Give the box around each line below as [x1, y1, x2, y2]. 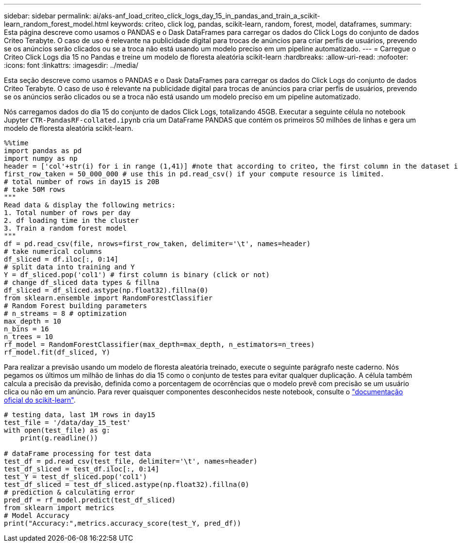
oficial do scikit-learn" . [4, 396, 76, 404]
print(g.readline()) [20, 434, 98, 442]
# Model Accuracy [4, 512, 69, 519]
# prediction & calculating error [4, 488, 135, 496]
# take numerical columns [4, 248, 102, 255]
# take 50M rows [4, 186, 65, 193]
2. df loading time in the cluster [4, 217, 139, 224]
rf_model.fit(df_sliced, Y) [4, 348, 111, 356]
